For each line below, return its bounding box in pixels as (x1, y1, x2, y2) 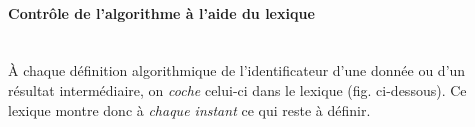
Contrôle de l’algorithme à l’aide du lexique (8, 2, 315, 23)
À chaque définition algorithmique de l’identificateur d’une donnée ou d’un (8, 60, 466, 81)
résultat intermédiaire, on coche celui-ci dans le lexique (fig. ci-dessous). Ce (8, 79, 467, 100)
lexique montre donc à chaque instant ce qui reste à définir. (8, 99, 371, 120)
